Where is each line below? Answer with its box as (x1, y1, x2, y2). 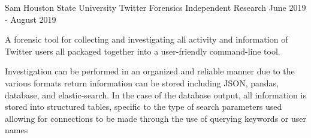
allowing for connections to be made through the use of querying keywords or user (5, 112, 306, 124)
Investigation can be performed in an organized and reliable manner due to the (5, 65, 295, 77)
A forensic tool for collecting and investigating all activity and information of (5, 33, 288, 46)
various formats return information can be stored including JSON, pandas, (5, 76, 279, 89)
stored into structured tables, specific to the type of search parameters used (5, 100, 282, 113)
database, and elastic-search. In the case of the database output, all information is (5, 88, 306, 101)
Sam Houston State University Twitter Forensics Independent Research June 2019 (5, 1, 306, 13)
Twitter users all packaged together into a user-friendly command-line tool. (5, 44, 280, 57)
